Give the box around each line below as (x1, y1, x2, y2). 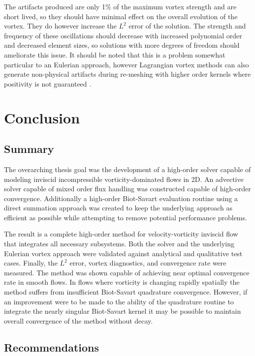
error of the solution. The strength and (128, 21, 246, 31)
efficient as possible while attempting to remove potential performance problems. (4, 212, 247, 222)
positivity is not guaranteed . (4, 78, 92, 89)
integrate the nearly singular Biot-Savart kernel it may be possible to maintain (4, 306, 241, 316)
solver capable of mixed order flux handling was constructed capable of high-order (4, 183, 251, 194)
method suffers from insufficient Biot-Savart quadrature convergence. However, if (4, 287, 248, 297)
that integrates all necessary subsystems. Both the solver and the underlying (4, 238, 235, 249)
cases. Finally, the (4, 258, 58, 268)
